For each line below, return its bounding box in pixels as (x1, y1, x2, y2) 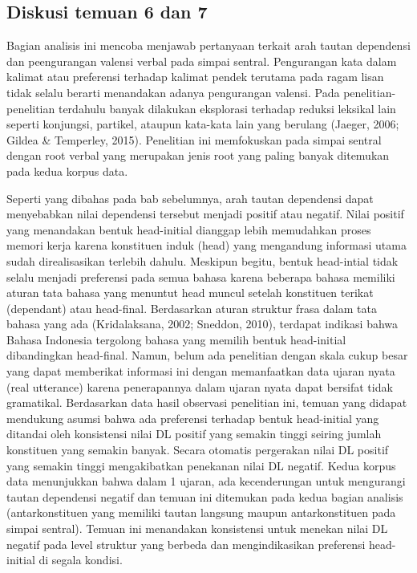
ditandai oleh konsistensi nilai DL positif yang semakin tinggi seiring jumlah (6, 425, 382, 442)
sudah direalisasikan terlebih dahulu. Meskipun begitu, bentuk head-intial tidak (6, 252, 399, 269)
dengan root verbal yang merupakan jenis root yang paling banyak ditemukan (6, 147, 390, 164)
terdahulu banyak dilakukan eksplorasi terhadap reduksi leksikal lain (58, 100, 396, 116)
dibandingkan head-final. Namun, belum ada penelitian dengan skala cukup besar (6, 347, 408, 364)
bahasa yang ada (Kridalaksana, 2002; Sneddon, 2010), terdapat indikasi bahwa (6, 315, 399, 332)
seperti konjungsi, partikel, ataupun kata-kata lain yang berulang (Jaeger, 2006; (6, 116, 399, 132)
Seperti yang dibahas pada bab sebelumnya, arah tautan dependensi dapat (6, 189, 374, 206)
